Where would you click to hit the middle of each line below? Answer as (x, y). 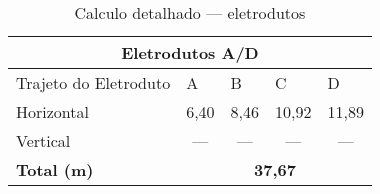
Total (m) (55, 169)
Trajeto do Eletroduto (93, 82)
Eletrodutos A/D (190, 52)
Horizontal (52, 111)
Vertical (43, 140)
